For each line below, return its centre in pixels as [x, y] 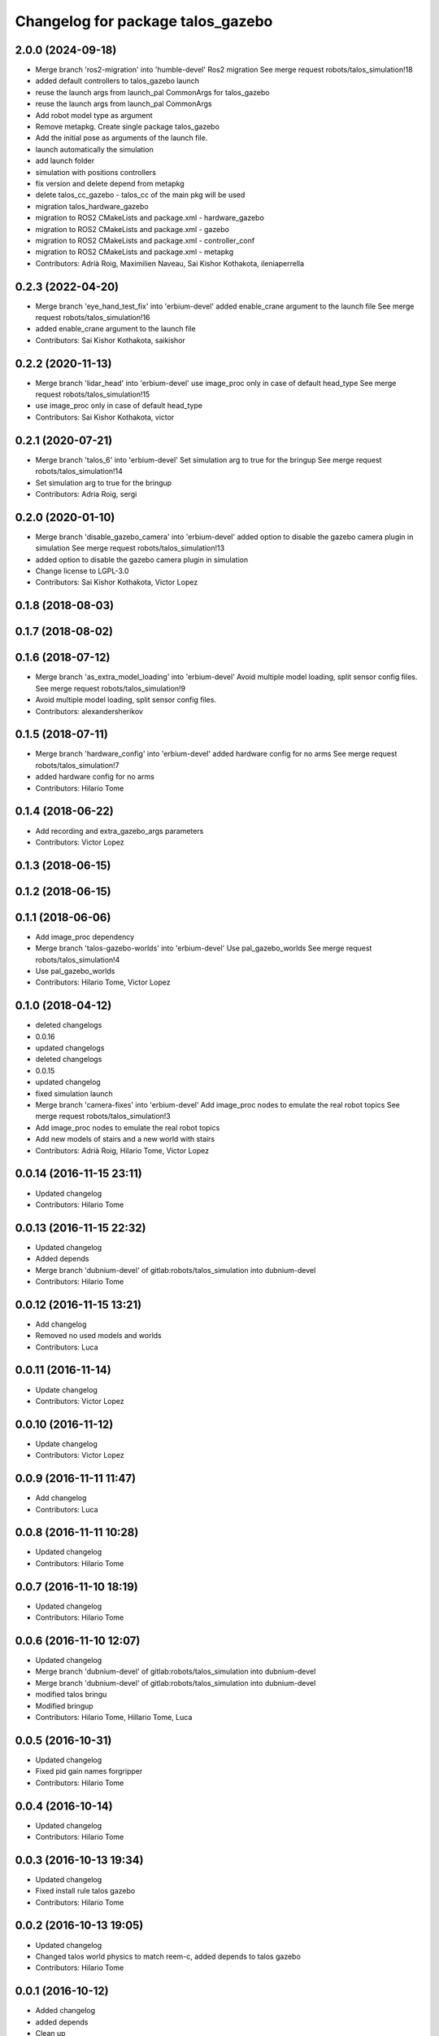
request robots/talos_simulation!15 [93, 394]
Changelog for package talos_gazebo [144, 21]
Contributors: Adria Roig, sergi [86, 494]
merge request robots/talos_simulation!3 [103, 1117]
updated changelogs [70, 1048]
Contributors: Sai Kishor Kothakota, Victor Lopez [117, 582]
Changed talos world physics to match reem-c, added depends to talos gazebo [168, 1956]
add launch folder [65, 161]
